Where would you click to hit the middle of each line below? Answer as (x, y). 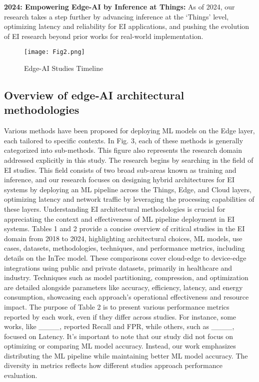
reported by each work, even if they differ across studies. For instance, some (120, 316)
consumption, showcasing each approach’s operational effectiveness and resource (126, 297)
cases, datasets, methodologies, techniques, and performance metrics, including (124, 248)
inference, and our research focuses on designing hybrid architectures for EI (119, 180)
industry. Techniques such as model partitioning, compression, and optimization (126, 277)
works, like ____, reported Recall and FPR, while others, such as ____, (119, 326)
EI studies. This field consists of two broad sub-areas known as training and (120, 170)
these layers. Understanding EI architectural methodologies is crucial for (115, 208)
